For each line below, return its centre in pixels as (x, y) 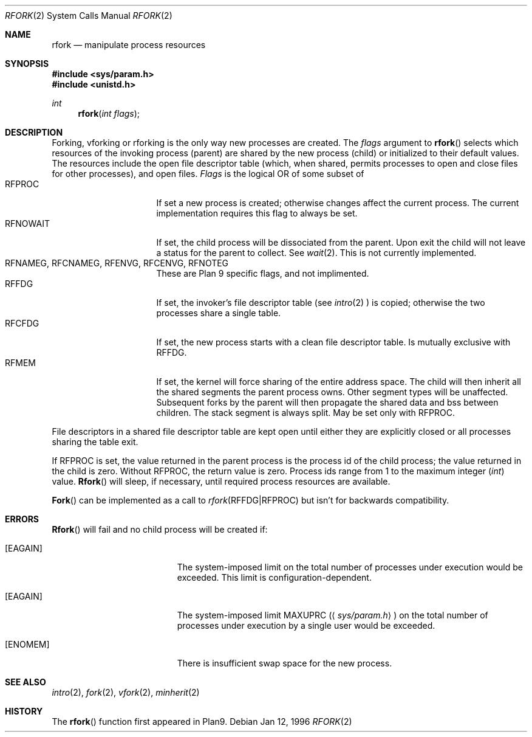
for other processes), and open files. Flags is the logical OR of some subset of (208, 174)
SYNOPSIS (27, 64)
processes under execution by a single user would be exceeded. (306, 625)
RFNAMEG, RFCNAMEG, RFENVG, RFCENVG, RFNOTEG (117, 263)
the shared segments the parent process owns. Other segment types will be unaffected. (332, 392)
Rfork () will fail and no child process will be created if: (160, 529)
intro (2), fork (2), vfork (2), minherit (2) (126, 692)
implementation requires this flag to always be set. (257, 213)
